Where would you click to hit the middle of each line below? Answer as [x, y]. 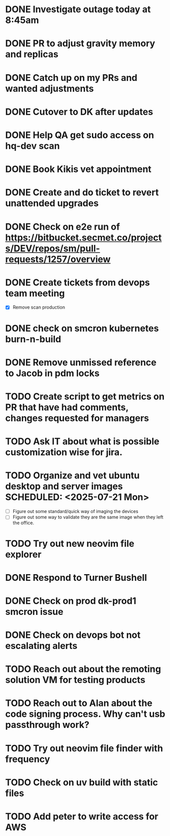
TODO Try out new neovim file [70, 543]
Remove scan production [39, 307]
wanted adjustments [49, 88]
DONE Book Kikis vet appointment [78, 169]
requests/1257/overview [58, 259]
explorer [23, 554]
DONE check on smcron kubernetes [82, 328]
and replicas [32, 54]
